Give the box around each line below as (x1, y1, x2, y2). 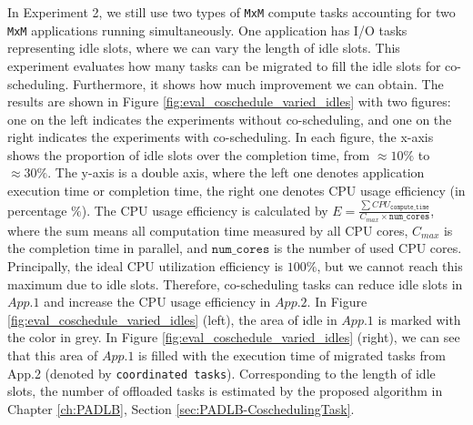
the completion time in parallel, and (7, 238, 208, 258)
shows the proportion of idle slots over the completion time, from (7, 145, 370, 164)
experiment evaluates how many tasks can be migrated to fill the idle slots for (7, 56, 441, 75)
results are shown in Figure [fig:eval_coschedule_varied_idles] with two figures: (7, 92, 451, 111)
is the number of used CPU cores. (273, 238, 462, 258)
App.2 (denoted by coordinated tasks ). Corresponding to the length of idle (7, 363, 436, 382)
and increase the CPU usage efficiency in (44, 292, 271, 311)
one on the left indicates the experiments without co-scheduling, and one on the (7, 109, 452, 128)
